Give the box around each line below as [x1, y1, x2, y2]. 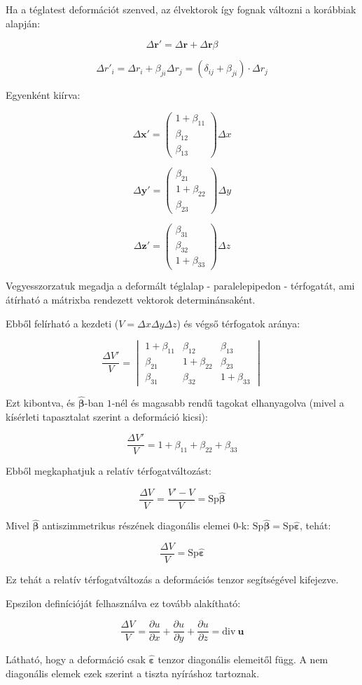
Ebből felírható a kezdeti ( [6, 316, 119, 330]
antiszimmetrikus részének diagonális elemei [42, 518, 230, 533]
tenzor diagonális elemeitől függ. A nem [158, 652, 328, 667]
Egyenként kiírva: [6, 88, 81, 102]
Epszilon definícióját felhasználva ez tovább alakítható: [6, 595, 241, 610]
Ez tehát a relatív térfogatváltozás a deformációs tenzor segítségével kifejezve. [6, 571, 339, 586]
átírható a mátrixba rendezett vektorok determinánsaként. [6, 292, 256, 307]
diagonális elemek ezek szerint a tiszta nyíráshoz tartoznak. [6, 665, 260, 680]
